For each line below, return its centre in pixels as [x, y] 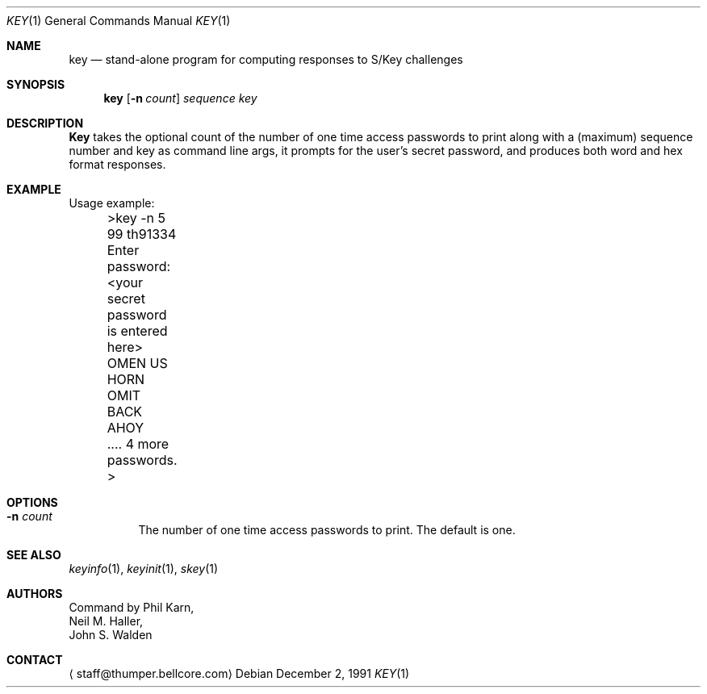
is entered [137, 331]
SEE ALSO [34, 555]
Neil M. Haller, [106, 621]
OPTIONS [32, 502]
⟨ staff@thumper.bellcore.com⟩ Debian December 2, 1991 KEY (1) [239, 673]
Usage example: [112, 203]
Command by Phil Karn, [132, 607]
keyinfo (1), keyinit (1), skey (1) [144, 569]
